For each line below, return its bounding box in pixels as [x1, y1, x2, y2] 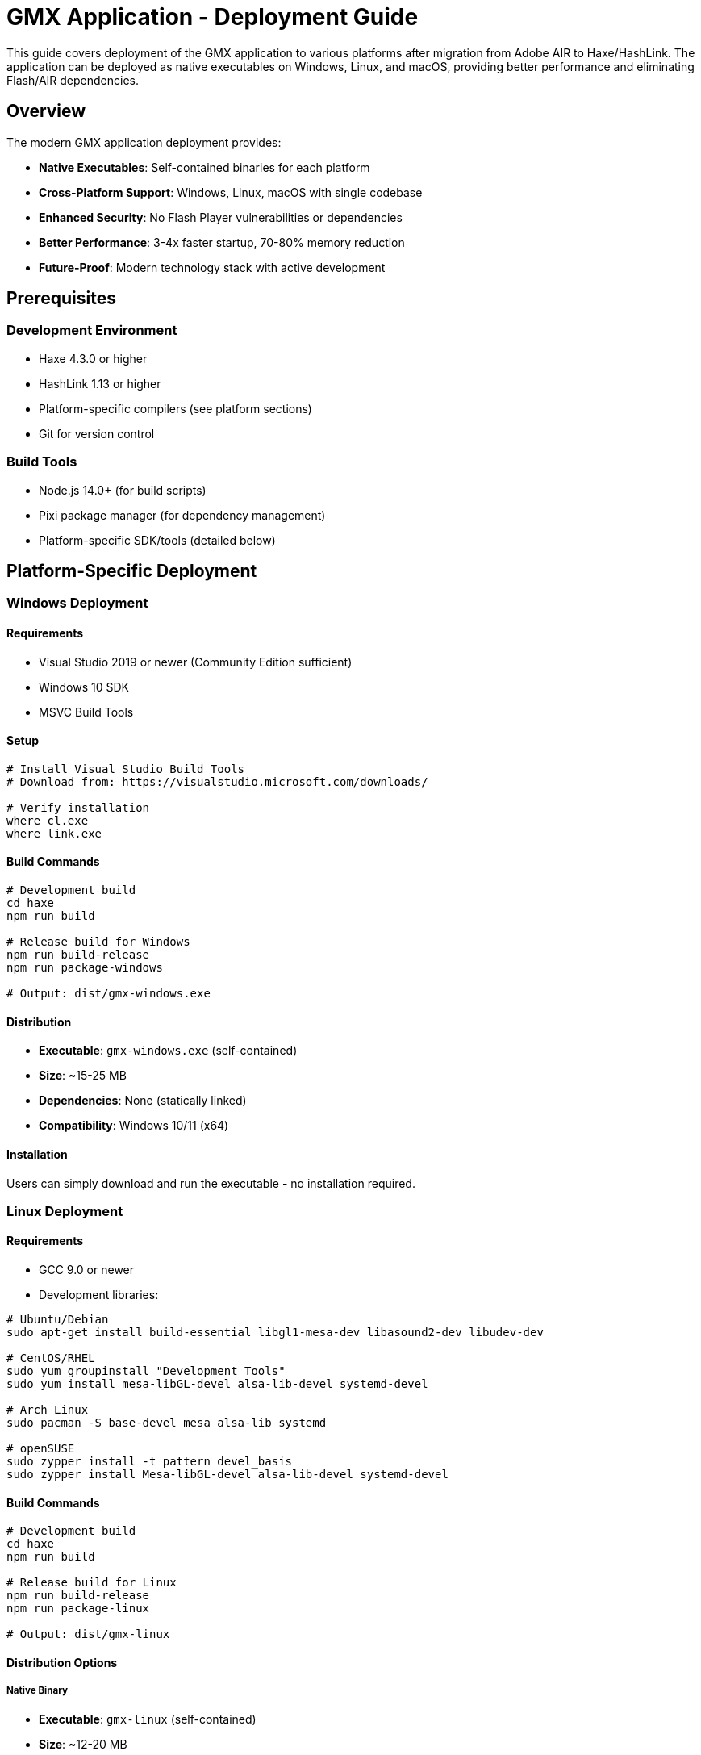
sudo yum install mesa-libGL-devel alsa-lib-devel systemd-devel [6, 1377, 428, 1391]
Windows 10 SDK [39, 679, 129, 694]
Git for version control [39, 426, 155, 441]
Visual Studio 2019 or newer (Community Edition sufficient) [39, 654, 353, 669]
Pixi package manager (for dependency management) [39, 508, 326, 522]
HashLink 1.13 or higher [39, 376, 161, 391]
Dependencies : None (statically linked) [39, 1093, 247, 1108]
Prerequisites [6, 288, 116, 309]
